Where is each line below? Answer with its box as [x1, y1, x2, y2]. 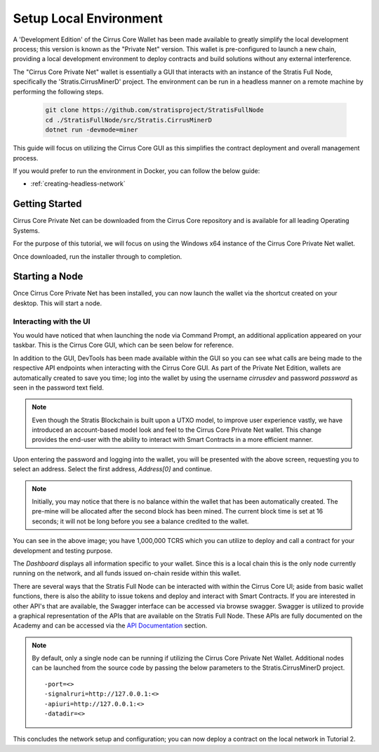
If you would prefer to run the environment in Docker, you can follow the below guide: [13, 167, 260, 175]
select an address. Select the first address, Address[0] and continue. [13, 465, 213, 473]
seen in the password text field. [13, 383, 105, 392]
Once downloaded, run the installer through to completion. [13, 252, 182, 260]
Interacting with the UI [13, 317, 91, 326]
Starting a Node [13, 271, 84, 283]
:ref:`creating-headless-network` [30, 179, 126, 188]
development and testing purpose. [13, 546, 113, 555]
